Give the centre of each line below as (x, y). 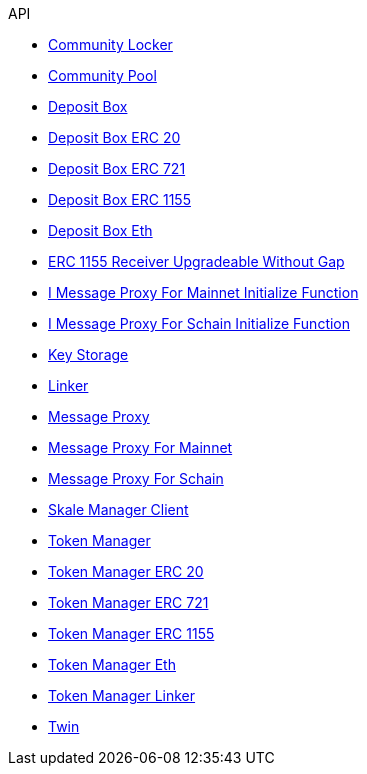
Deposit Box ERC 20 (114, 137)
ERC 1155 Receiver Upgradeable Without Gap (196, 261)
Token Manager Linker (122, 695)
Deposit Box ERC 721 (117, 168)
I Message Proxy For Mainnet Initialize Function (203, 292)
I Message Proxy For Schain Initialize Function (199, 323)
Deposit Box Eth (100, 230)
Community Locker (110, 44)
